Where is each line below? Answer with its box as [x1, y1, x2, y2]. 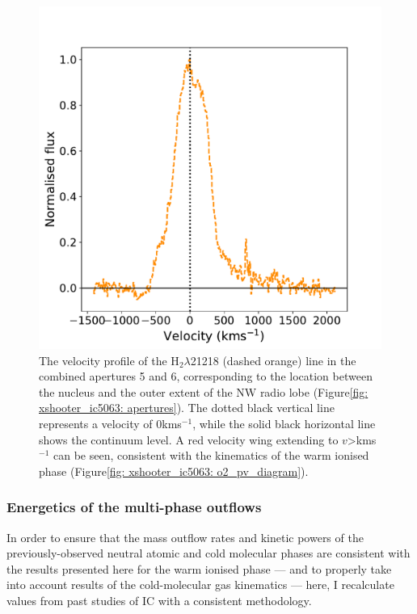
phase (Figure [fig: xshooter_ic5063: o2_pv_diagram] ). [39, 462, 309, 479]
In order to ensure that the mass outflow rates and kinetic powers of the [6, 528, 364, 545]
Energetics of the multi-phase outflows [6, 497, 262, 517]
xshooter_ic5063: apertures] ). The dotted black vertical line [39, 399, 335, 416]
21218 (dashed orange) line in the [190, 351, 356, 368]
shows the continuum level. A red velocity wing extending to [39, 431, 339, 448]
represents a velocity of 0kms [39, 414, 182, 431]
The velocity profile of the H [39, 351, 179, 368]
